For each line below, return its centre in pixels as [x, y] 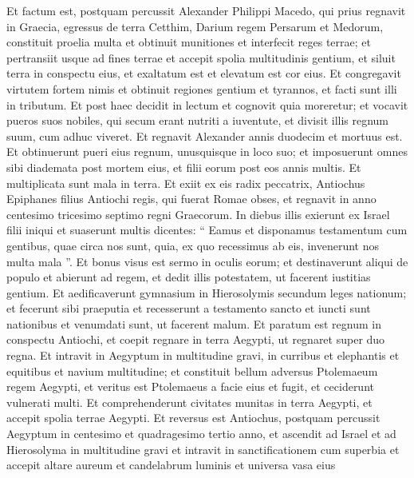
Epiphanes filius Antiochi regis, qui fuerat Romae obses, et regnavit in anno [191, 199]
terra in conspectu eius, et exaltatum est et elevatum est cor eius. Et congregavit [204, 73]
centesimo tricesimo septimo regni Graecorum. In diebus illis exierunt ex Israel [198, 214]
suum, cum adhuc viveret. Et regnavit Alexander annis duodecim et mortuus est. [205, 135]
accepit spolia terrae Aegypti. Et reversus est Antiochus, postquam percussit [193, 418]
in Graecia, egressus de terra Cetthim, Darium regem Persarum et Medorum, [195, 26]
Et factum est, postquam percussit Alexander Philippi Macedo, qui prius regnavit [206, 10]
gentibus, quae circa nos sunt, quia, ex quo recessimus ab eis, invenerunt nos [193, 245]
